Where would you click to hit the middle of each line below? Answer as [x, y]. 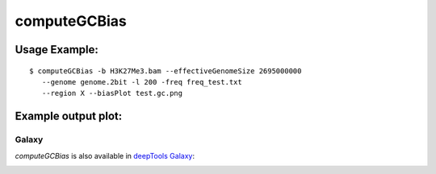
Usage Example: [57, 50]
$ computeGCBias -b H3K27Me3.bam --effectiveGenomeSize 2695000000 [166, 71]
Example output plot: [69, 116]
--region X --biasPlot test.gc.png [112, 93]
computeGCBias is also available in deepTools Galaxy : [105, 155]
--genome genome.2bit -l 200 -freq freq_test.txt [142, 82]
